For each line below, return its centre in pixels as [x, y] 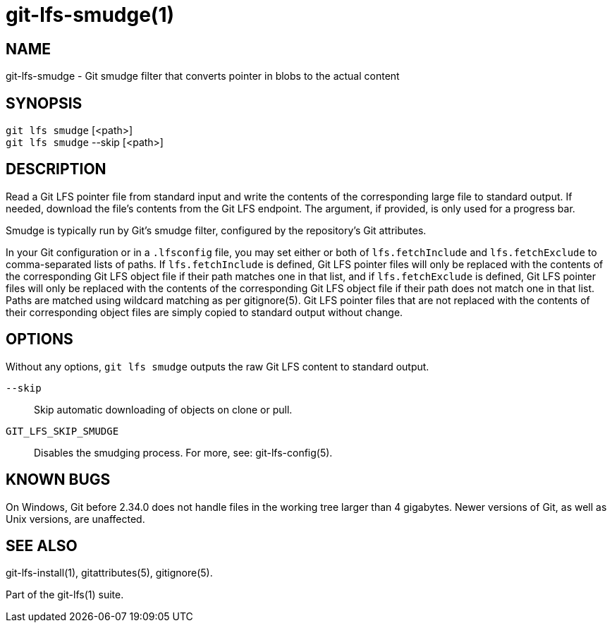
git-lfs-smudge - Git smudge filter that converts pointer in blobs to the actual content [203, 76]
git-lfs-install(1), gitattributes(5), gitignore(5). [109, 573]
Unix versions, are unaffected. [75, 519]
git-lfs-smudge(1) [90, 15]
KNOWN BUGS [58, 480]
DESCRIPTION [56, 169]
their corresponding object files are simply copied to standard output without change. [204, 312]
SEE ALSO [42, 545]
